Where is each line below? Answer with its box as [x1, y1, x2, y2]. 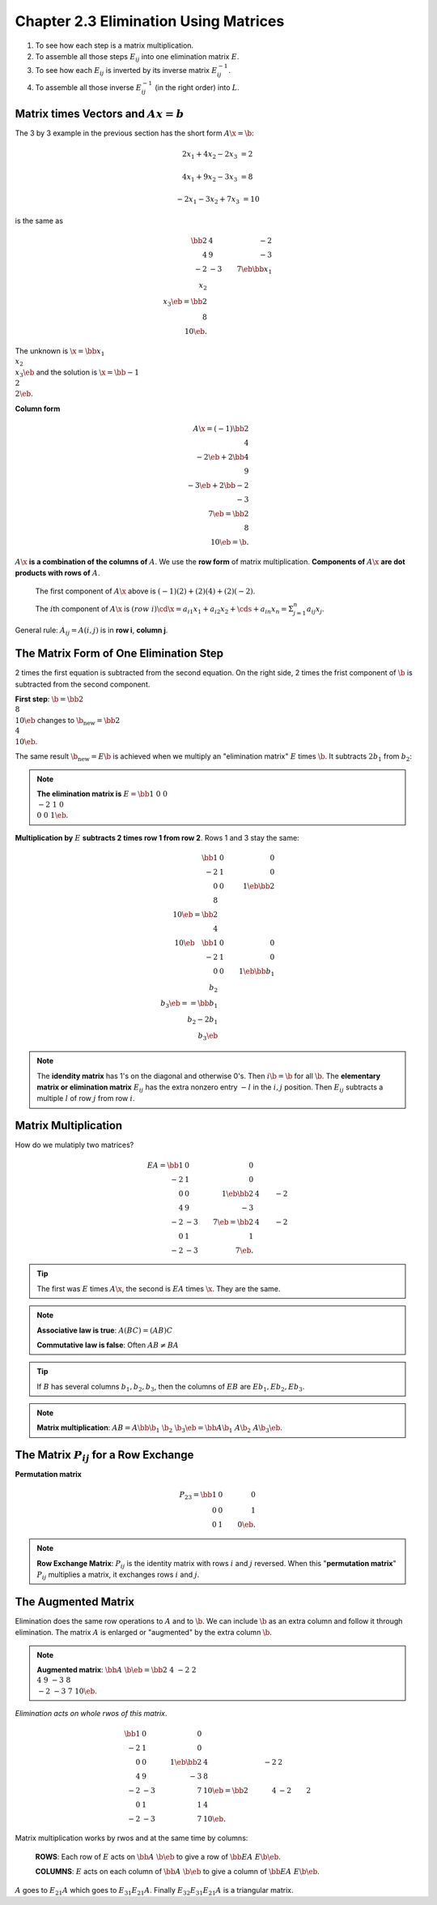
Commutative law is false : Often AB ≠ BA [36, 1340, 180, 1350]
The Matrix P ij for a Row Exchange [15, 1448, 194, 1464]
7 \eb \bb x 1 [236, 264, 273, 276]
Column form [15, 404, 61, 413]
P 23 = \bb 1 [179, 1490, 218, 1501]
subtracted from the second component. [15, 679, 151, 689]
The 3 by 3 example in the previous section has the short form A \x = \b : [15, 128, 254, 138]
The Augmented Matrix [15, 1595, 135, 1608]
